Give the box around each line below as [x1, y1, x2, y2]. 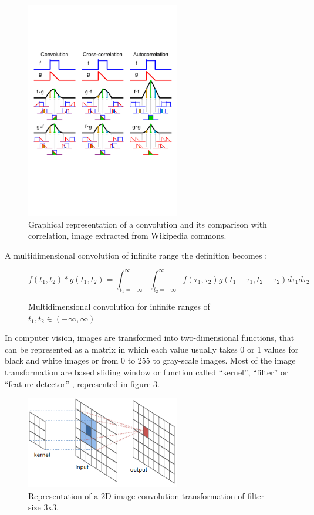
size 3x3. [28, 501, 59, 513]
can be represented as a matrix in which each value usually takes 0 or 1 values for [5, 343, 299, 355]
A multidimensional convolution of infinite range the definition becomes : [5, 249, 268, 261]
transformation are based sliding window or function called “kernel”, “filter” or [5, 365, 288, 378]
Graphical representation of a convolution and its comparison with [28, 218, 267, 230]
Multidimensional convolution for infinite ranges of [28, 300, 210, 313]
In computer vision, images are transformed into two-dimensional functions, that [5, 331, 295, 344]
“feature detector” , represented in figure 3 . [5, 377, 160, 389]
